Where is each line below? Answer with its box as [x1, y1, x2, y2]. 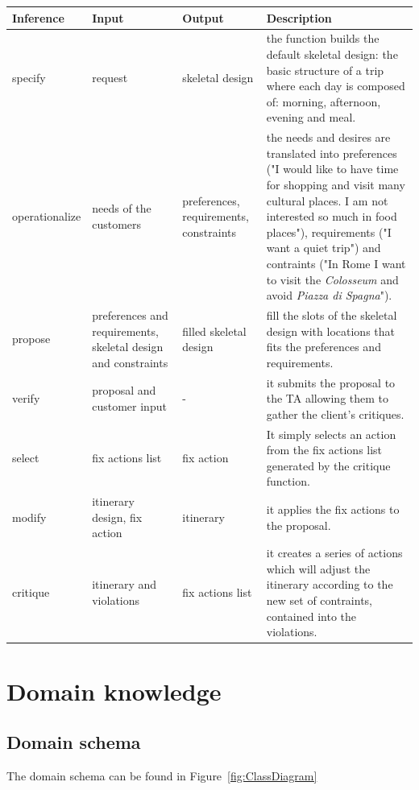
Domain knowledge [6, 674, 222, 707]
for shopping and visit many [266, 176, 405, 192]
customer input [92, 397, 167, 414]
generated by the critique [266, 457, 391, 474]
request [92, 69, 128, 86]
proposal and [92, 382, 156, 399]
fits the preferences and [266, 338, 381, 355]
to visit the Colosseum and [266, 271, 399, 287]
